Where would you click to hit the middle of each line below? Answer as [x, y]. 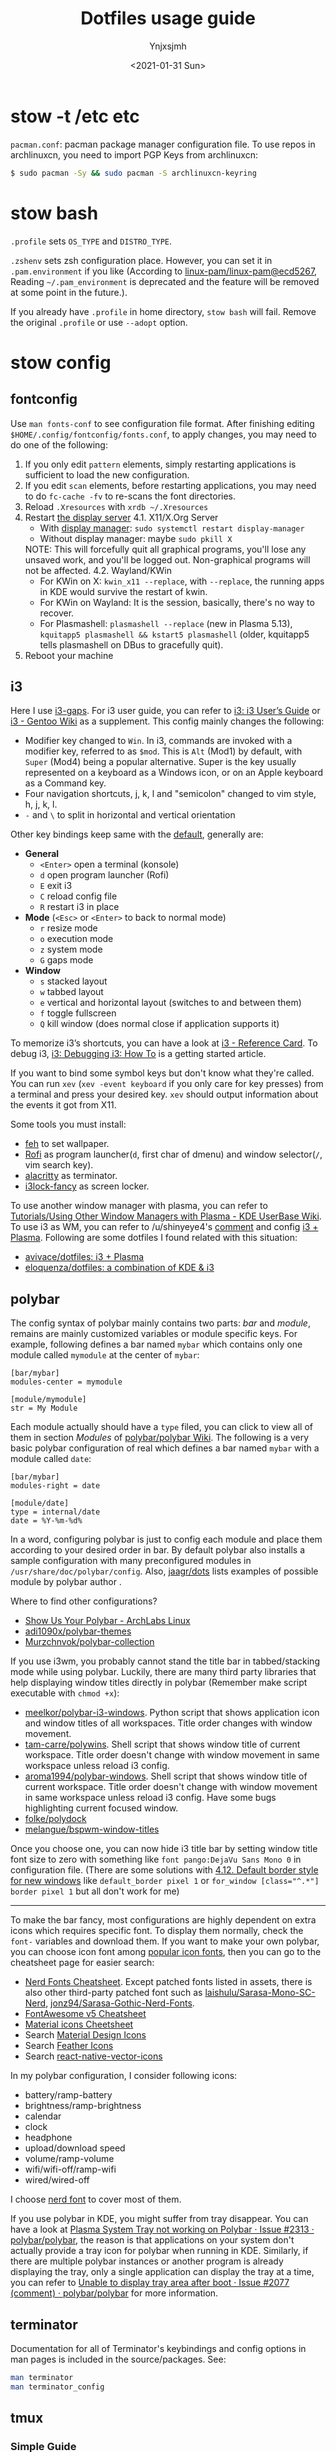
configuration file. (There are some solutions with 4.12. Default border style [164, 1870]
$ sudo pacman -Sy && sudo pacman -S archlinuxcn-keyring [133, 173]
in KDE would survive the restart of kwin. [123, 591]
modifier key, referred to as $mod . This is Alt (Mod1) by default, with [163, 751]
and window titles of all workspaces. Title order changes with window [168, 1723]
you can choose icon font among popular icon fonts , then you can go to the [166, 1952]
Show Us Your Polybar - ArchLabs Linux [107, 1621]
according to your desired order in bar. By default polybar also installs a [157, 1550]
